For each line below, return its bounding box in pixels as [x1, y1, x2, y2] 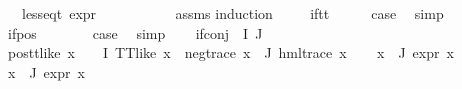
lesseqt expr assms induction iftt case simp [21, 3, 444, 23]
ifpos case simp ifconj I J [7, 22, 263, 43]
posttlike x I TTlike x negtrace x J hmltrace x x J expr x [7, 42, 454, 63]
